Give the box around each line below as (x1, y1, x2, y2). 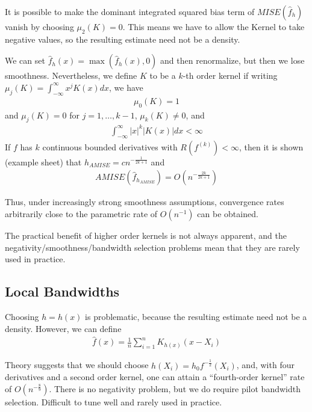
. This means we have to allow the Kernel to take (122, 20, 305, 32)
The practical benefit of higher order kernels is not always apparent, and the (5, 229, 287, 241)
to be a (149, 69, 176, 82)
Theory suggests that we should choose (5, 358, 149, 371)
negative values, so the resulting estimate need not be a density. (5, 32, 240, 45)
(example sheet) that (5, 155, 82, 168)
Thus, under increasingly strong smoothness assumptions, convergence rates (5, 195, 284, 208)
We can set (5, 54, 45, 67)
